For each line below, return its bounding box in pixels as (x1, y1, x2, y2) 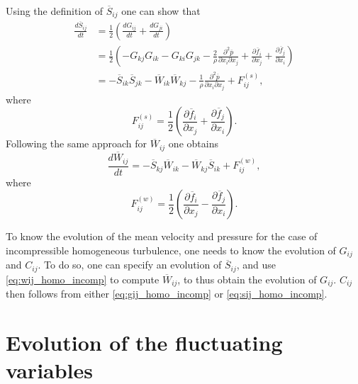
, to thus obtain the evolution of (177, 271, 317, 286)
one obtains (168, 136, 218, 151)
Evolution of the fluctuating (6, 327, 283, 356)
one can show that (121, 4, 201, 18)
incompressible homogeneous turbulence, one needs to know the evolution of (6, 242, 336, 257)
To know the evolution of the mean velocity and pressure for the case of (6, 229, 318, 244)
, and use (236, 257, 276, 272)
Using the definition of (6, 4, 103, 18)
